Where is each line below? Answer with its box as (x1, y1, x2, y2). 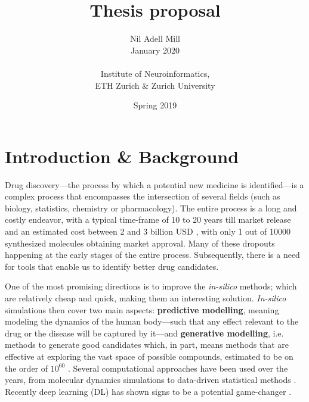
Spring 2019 (133, 99, 177, 111)
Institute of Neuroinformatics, (100, 67, 210, 79)
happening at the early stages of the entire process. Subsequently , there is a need (5, 248, 300, 261)
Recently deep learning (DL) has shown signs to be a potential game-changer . (5, 385, 292, 397)
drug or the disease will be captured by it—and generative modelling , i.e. (5, 326, 284, 339)
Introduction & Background (5, 144, 239, 168)
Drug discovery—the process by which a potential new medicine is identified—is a (5, 178, 304, 191)
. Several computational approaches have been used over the (67, 362, 288, 374)
